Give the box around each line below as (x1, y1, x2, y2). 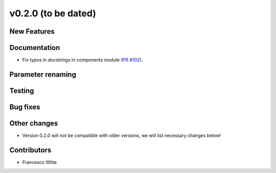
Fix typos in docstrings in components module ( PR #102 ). (22, 57, 143, 63)
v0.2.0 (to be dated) (9, 8, 97, 19)
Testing (9, 86, 34, 95)
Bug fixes (9, 103, 40, 111)
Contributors (9, 145, 52, 154)
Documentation (9, 43, 60, 52)
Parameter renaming (9, 70, 77, 79)
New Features (9, 27, 55, 36)
